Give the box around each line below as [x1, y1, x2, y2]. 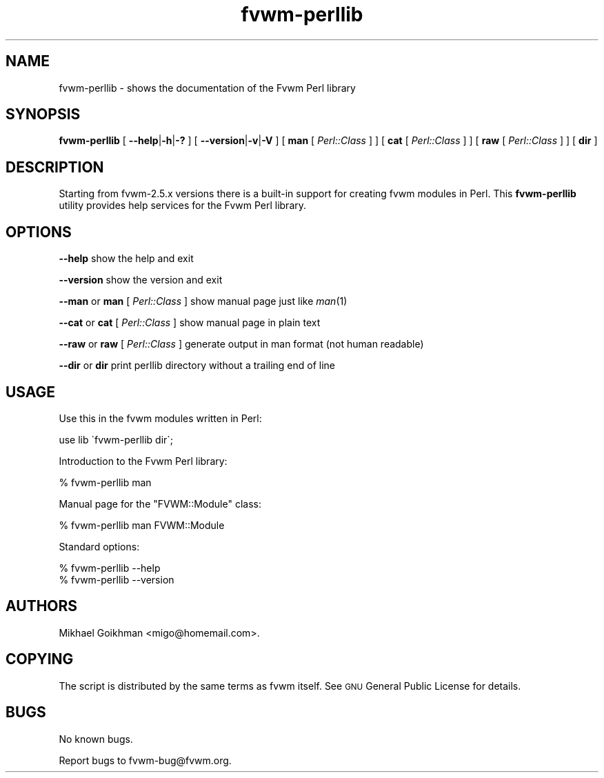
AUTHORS [6, 597, 78, 615]
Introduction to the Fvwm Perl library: [59, 455, 228, 467]
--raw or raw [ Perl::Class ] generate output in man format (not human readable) [59, 338, 424, 350]
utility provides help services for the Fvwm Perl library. [59, 199, 307, 212]
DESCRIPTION [6, 158, 104, 176]
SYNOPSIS [6, 106, 81, 123]
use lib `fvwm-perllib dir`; [59, 433, 174, 446]
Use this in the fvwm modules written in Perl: [59, 412, 262, 424]
